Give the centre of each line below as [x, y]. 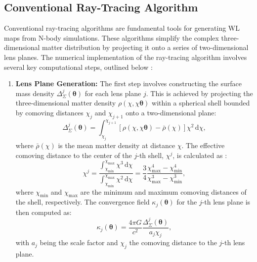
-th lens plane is [226, 202]
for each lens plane [113, 93]
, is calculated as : [200, 155]
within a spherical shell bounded [201, 103]
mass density [35, 93]
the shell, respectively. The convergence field [83, 202]
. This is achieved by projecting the [199, 93]
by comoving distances [49, 112]
